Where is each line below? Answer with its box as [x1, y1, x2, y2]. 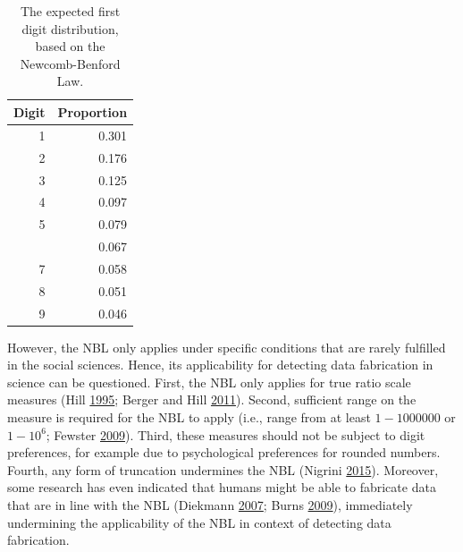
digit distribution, [21, 19, 119, 38]
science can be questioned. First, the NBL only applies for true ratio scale [7, 372, 411, 391]
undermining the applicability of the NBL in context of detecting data [7, 513, 391, 531]
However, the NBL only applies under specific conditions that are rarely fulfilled [7, 337, 446, 356]
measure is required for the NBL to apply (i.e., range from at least [7, 408, 371, 427]
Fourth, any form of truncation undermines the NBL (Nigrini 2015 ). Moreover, [7, 460, 439, 479]
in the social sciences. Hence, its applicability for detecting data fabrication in [7, 355, 434, 374]
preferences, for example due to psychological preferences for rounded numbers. [7, 443, 441, 462]
